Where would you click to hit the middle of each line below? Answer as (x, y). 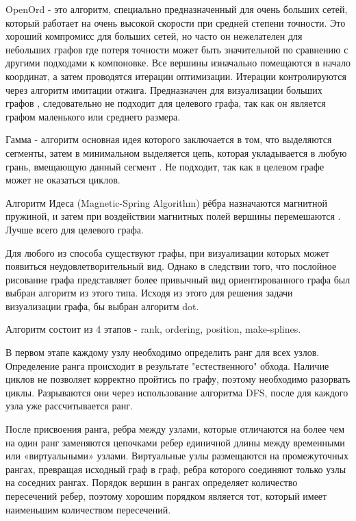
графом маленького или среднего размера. (93, 116)
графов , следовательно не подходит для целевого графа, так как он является (166, 103)
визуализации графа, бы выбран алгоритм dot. (102, 306)
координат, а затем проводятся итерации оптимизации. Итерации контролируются (176, 76)
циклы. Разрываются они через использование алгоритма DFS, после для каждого (177, 392)
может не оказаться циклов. (63, 180)
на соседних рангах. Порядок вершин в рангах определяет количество (152, 482)
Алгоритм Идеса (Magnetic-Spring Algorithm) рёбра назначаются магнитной (166, 202)
